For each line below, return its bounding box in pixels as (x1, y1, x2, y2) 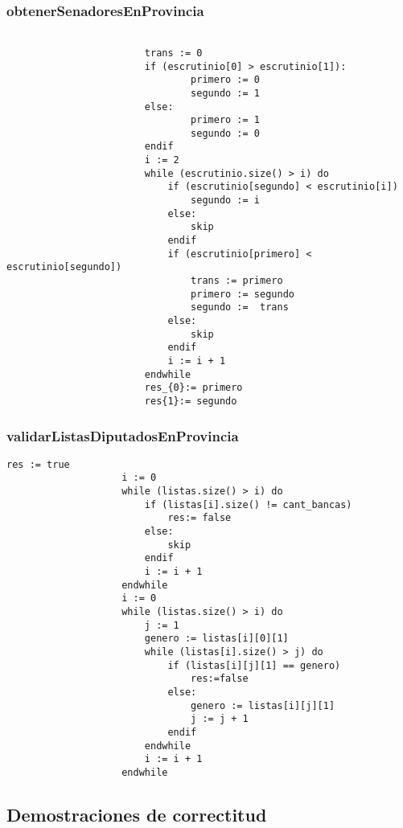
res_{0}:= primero (144, 382, 243, 394)
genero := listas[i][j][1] (191, 699, 335, 711)
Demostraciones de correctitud (6, 801, 267, 826)
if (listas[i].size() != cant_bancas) (144, 498, 352, 510)
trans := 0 (144, 47, 203, 59)
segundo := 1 (191, 87, 260, 99)
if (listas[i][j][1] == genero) (167, 659, 341, 671)
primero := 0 (191, 74, 260, 86)
